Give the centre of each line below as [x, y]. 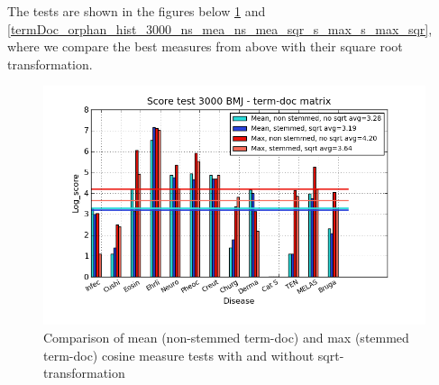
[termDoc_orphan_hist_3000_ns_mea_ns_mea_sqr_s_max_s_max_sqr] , [220, 28]
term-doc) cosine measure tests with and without [179, 355]
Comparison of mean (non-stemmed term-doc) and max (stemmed [226, 337]
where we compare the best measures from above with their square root [205, 46]
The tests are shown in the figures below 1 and [137, 11]
